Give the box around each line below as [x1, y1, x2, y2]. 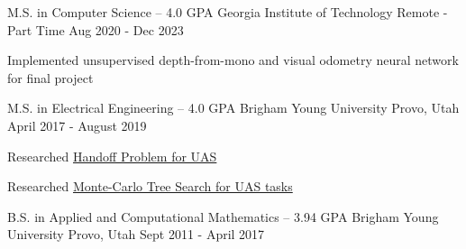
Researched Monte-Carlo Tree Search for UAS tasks [7, 177, 293, 196]
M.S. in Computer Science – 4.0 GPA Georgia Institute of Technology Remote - [7, 3, 448, 21]
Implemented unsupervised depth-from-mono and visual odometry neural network [7, 51, 459, 69]
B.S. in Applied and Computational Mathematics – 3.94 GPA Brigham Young [7, 207, 439, 226]
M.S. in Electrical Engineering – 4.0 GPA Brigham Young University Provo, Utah [7, 98, 460, 117]
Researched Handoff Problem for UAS [7, 146, 217, 165]
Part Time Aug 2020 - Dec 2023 [7, 20, 184, 39]
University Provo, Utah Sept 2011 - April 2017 [7, 225, 265, 244]
